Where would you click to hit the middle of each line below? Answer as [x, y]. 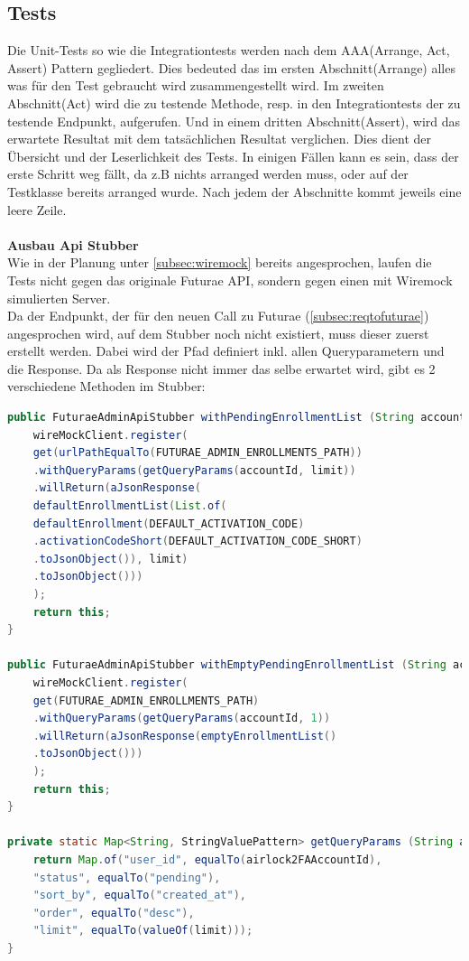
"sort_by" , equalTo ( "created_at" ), [139, 896]
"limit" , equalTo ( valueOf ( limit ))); [143, 931]
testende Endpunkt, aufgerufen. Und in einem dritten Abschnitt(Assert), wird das [234, 121]
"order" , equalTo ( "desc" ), [114, 913]
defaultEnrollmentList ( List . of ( [130, 506]
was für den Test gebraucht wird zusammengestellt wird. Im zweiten [196, 85]
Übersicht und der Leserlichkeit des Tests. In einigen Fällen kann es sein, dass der [233, 156]
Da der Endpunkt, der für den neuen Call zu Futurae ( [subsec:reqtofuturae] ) [218, 316]
